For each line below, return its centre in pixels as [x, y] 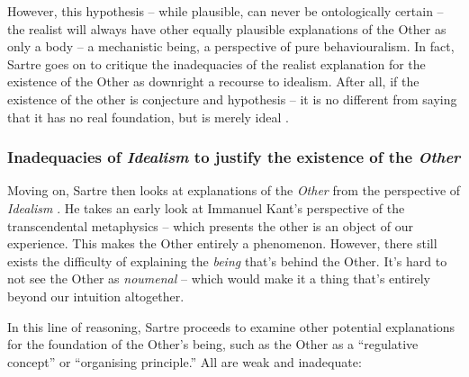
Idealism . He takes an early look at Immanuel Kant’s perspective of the [206, 207]
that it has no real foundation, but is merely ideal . [148, 117]
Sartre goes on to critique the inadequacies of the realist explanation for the [216, 63]
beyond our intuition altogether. [96, 296]
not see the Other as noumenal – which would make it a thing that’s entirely [219, 278]
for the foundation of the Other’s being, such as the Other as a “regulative [213, 344]
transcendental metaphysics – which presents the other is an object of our [210, 225]
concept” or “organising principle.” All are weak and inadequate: [185, 361]
